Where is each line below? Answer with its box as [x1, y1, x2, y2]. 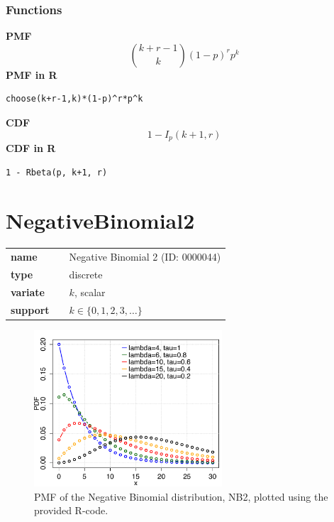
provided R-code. [34, 503, 108, 518]
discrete [69, 266, 103, 281]
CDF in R [6, 141, 56, 156]
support [11, 302, 50, 317]
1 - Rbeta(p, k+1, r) [6, 167, 108, 178]
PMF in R [6, 67, 57, 82]
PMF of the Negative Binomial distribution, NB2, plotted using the [34, 489, 328, 504]
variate [11, 284, 45, 299]
